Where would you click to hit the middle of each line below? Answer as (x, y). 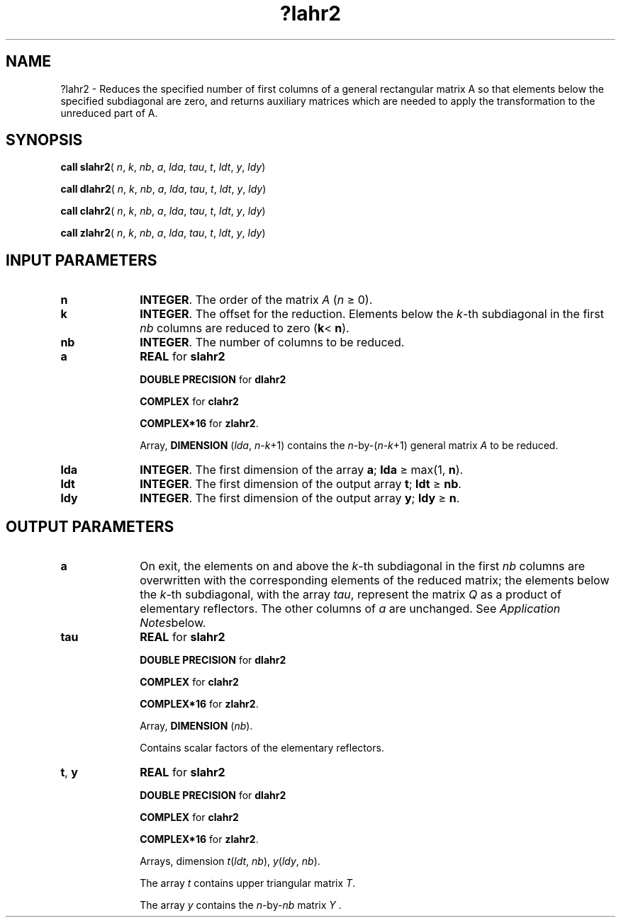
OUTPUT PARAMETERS (90, 526)
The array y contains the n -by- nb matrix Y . (241, 905)
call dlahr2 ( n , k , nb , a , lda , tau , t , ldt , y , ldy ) (163, 189)
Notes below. (173, 623)
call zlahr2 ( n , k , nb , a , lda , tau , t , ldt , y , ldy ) (163, 233)
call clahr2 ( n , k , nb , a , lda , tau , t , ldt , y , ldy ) (163, 211)
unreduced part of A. (109, 113)
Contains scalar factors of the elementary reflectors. (262, 748)
